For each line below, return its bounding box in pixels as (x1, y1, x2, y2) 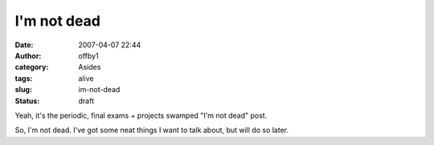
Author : (14, 50, 42, 60)
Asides (78, 62, 101, 72)
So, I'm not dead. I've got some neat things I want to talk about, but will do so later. (14, 125, 289, 135)
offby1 (78, 50, 100, 60)
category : (14, 62, 49, 72)
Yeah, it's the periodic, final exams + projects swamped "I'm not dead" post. (14, 111, 268, 120)
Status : (14, 96, 40, 106)
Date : (14, 40, 34, 50)
